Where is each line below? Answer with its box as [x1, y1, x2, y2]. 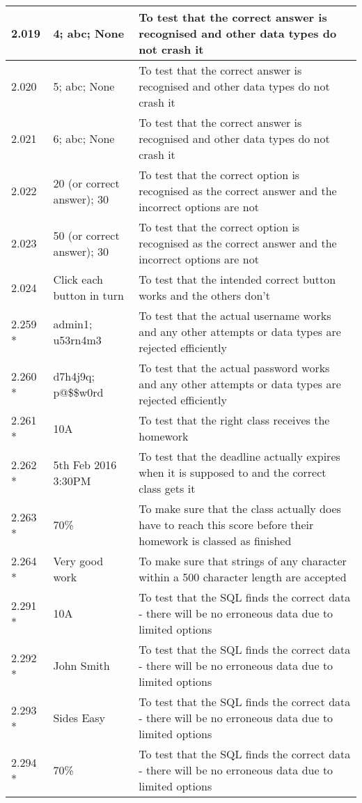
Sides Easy [53, 710, 106, 726]
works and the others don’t [139, 287, 270, 303]
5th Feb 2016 [53, 456, 117, 473]
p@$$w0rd [53, 383, 104, 400]
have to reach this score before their [139, 517, 314, 533]
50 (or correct [53, 227, 120, 243]
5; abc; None [53, 78, 115, 94]
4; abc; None [53, 25, 125, 41]
